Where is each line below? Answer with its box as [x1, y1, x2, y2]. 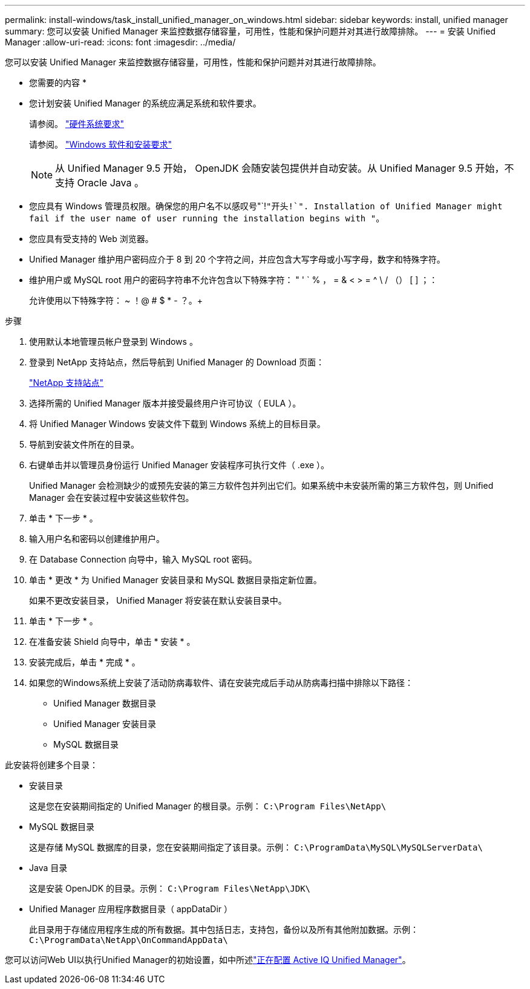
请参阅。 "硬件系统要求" [29, 119, 124, 129]
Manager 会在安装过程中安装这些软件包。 [29, 492, 194, 503]
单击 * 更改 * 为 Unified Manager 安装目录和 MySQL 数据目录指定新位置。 [29, 575, 322, 585]
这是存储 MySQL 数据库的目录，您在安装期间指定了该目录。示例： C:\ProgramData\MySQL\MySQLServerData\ [29, 842, 483, 852]
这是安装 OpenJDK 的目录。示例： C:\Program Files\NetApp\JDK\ [29, 883, 311, 893]
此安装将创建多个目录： [5, 760, 98, 770]
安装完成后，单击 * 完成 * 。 [29, 657, 140, 667]
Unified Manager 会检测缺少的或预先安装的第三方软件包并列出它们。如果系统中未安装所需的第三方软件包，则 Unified [29, 480, 494, 491]
